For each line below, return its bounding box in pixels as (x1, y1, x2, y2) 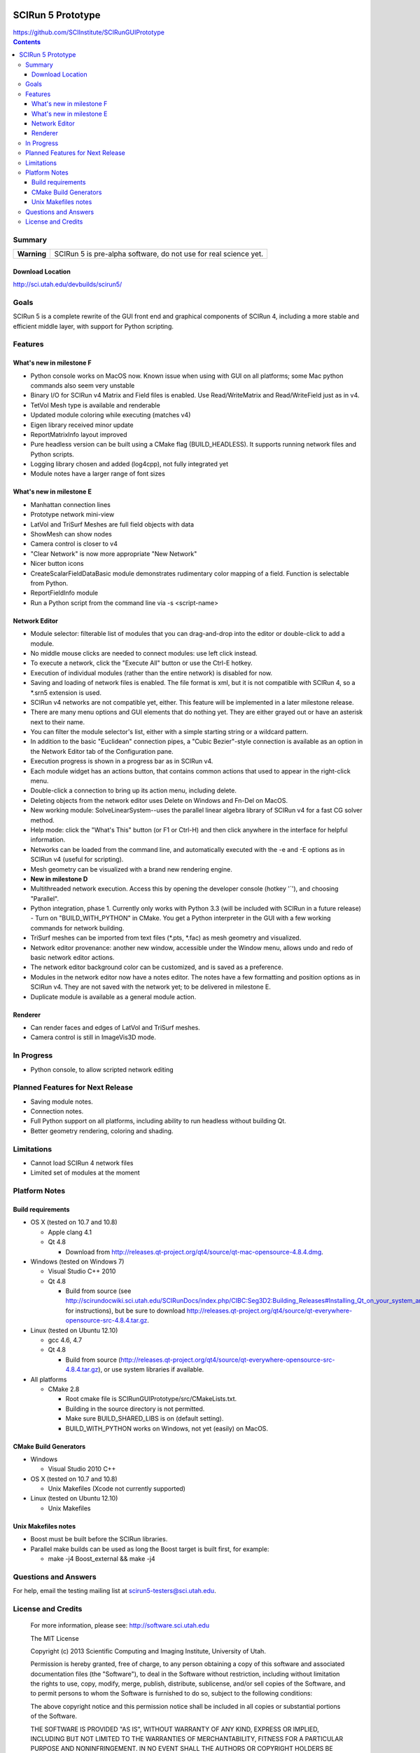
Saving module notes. (30, 1097, 94, 1106)
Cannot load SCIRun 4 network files (30, 1158, 134, 1167)
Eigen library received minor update (30, 421, 134, 429)
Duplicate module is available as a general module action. (30, 992, 197, 1001)
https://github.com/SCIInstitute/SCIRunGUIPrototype (13, 28, 164, 36)
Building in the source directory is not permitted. (65, 1405, 205, 1413)
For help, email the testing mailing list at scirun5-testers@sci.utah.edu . (13, 1587, 216, 1595)
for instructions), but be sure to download (65, 1306, 185, 1315)
